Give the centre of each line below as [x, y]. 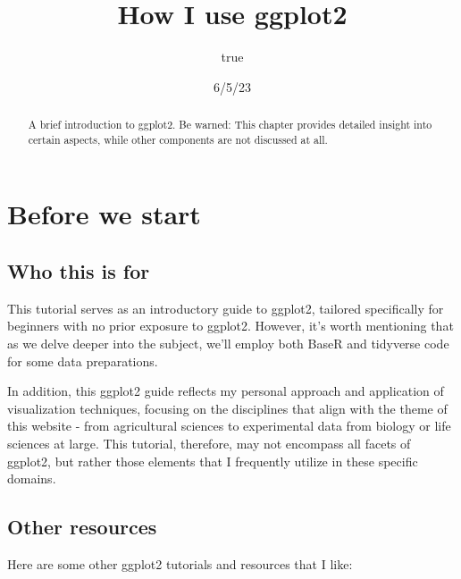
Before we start [104, 214]
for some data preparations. [83, 361]
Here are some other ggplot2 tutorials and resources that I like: [180, 563]
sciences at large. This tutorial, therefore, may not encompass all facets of [209, 443]
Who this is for [79, 271]
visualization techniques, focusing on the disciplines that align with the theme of [227, 408]
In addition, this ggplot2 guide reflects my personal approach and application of [226, 391]
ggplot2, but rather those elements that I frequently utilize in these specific [213, 461]
